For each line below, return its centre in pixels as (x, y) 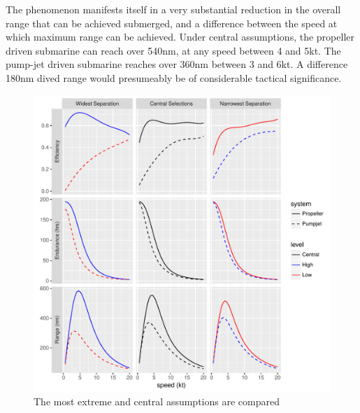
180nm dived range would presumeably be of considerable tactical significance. (174, 77)
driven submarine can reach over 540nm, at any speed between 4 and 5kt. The (173, 50)
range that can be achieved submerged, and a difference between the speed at (172, 23)
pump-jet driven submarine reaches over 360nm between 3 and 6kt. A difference (177, 64)
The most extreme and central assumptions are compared (157, 401)
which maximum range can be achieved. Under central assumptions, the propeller (180, 37)
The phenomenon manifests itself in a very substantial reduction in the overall (173, 9)
